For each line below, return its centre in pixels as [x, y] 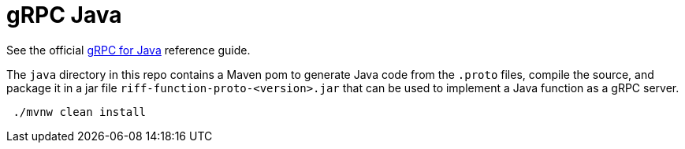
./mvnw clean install [80, 112]
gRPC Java [64, 15]
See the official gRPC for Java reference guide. [128, 50]
